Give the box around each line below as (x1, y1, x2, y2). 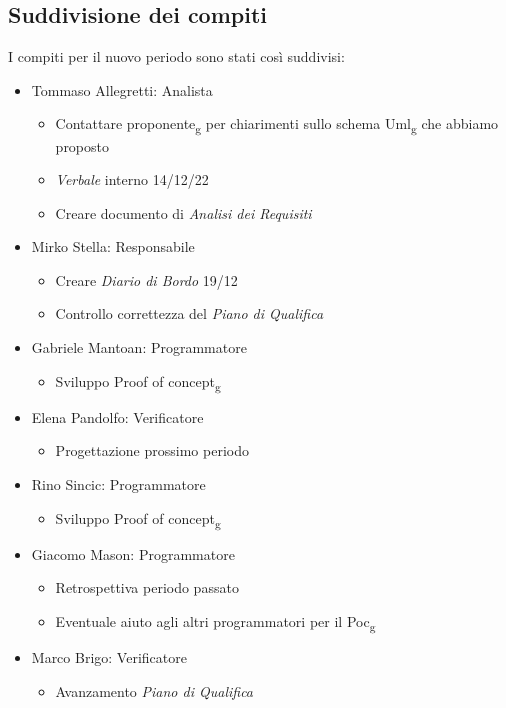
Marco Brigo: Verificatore (31, 647, 187, 668)
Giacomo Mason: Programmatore (31, 543, 235, 564)
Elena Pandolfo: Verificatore (31, 406, 204, 427)
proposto (55, 135, 110, 156)
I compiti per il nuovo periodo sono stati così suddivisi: (8, 46, 345, 67)
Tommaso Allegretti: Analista (31, 79, 213, 100)
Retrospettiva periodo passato (55, 577, 239, 598)
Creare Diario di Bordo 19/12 (55, 269, 238, 290)
